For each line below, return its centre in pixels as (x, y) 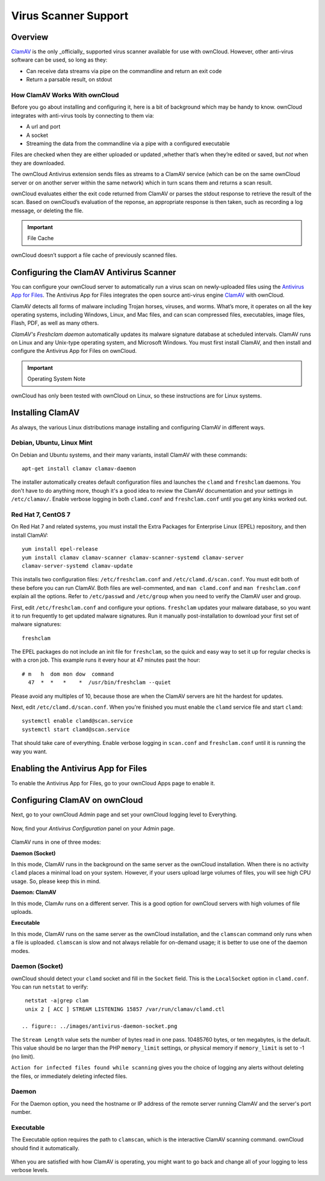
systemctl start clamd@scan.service (76, 729)
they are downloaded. (38, 163)
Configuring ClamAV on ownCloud (77, 800)
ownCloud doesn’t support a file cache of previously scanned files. (94, 255)
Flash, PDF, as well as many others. (55, 323)
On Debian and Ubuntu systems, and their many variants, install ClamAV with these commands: (129, 455)
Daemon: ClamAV (34, 892)
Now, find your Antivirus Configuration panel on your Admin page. (93, 828)
